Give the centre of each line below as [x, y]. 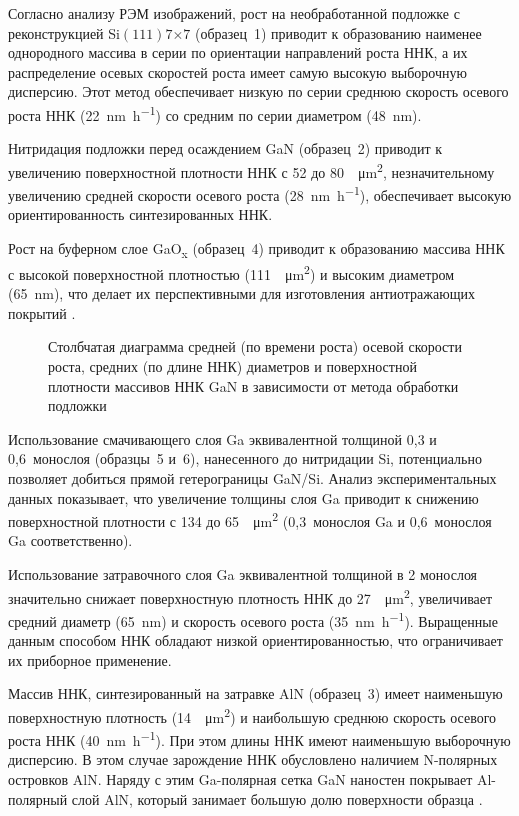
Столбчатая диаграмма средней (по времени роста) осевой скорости [255, 346]
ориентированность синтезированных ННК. [140, 214]
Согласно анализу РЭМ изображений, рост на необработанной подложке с [234, 13]
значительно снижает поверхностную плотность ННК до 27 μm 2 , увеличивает [250, 596]
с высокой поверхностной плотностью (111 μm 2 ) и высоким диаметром [231, 272]
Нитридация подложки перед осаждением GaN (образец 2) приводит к [225, 148]
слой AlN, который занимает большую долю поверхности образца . [277, 798]
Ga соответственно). [70, 540]
